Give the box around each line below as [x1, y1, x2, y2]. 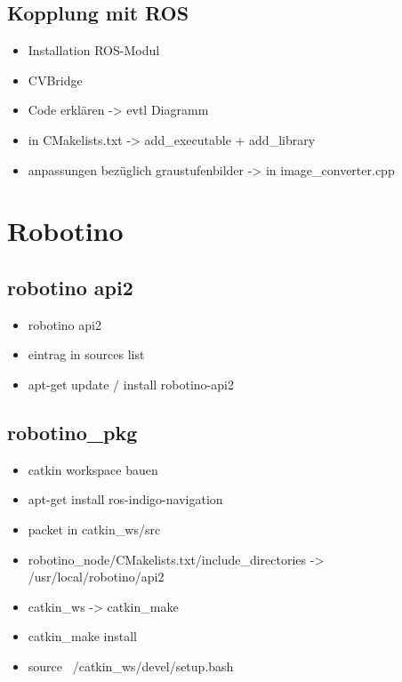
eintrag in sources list [28, 345, 145, 364]
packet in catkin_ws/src [28, 519, 161, 538]
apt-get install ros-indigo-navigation [28, 490, 223, 509]
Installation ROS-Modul [28, 41, 160, 60]
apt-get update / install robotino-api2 [28, 374, 234, 393]
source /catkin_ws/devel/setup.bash [28, 656, 234, 675]
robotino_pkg [7, 418, 138, 445]
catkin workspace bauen [28, 460, 158, 478]
